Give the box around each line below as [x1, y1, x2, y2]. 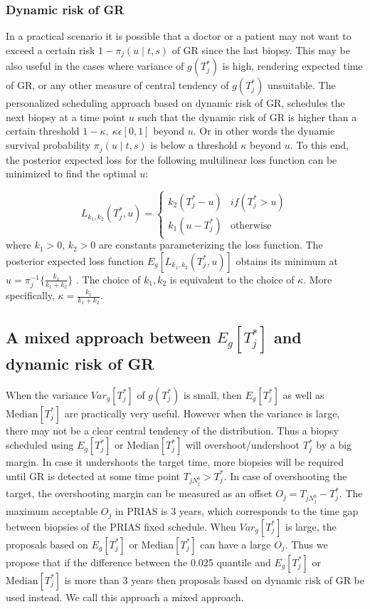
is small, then [184, 387, 242, 402]
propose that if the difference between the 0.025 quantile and [6, 554, 271, 569]
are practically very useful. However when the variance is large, [64, 405, 340, 420]
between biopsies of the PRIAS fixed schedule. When [6, 519, 236, 533]
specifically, [6, 288, 55, 303]
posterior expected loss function [6, 253, 144, 268]
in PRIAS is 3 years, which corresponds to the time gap [115, 504, 359, 519]
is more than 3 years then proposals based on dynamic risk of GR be [64, 572, 364, 587]
